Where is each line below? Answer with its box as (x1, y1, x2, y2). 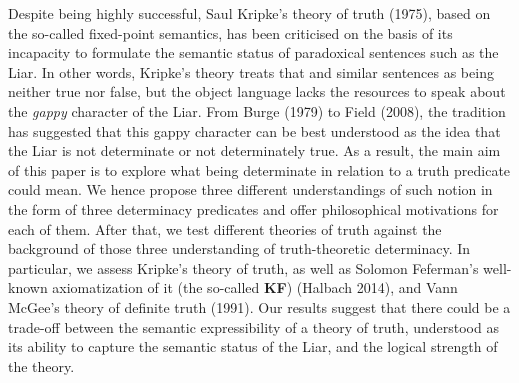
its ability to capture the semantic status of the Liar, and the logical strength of (8, 336, 498, 357)
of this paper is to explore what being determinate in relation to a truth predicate (8, 159, 511, 180)
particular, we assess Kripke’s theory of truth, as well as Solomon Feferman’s (8, 257, 479, 278)
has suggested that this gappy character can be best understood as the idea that (8, 120, 501, 141)
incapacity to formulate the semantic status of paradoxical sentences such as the (8, 42, 499, 63)
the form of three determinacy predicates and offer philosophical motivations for (8, 198, 499, 219)
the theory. (8, 355, 75, 376)
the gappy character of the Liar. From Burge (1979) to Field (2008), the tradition (8, 100, 506, 121)
